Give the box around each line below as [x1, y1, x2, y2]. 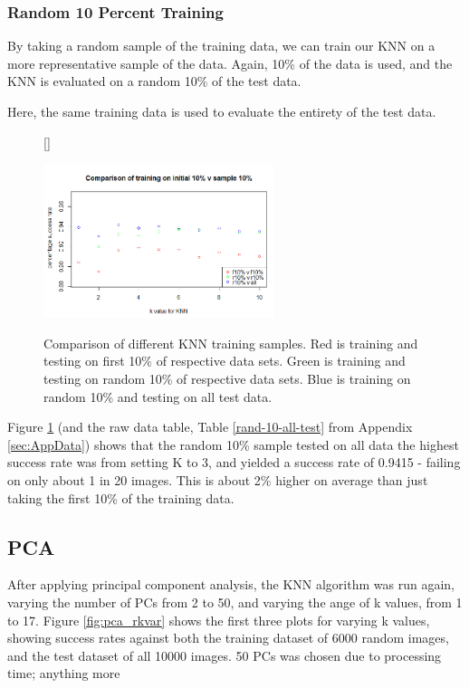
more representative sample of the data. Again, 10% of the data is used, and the [7, 53, 453, 72]
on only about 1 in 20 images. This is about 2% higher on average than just [7, 470, 428, 489]
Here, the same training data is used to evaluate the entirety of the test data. [7, 102, 436, 120]
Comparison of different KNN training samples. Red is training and [43, 333, 418, 352]
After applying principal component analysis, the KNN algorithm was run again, [7, 575, 455, 594]
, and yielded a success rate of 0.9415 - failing [208, 453, 461, 472]
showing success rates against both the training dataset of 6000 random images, [7, 628, 449, 647]
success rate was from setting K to [7, 453, 198, 472]
